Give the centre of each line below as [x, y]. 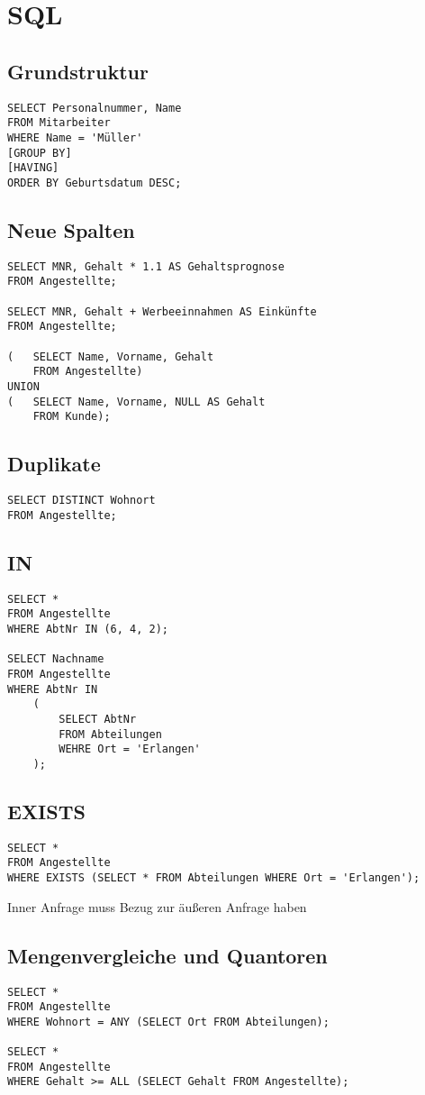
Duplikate [54, 464]
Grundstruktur [78, 71]
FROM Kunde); [72, 417]
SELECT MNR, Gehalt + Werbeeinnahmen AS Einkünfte [162, 311]
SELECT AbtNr [98, 719]
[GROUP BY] [40, 153]
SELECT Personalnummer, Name [95, 108]
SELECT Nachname [56, 659]
